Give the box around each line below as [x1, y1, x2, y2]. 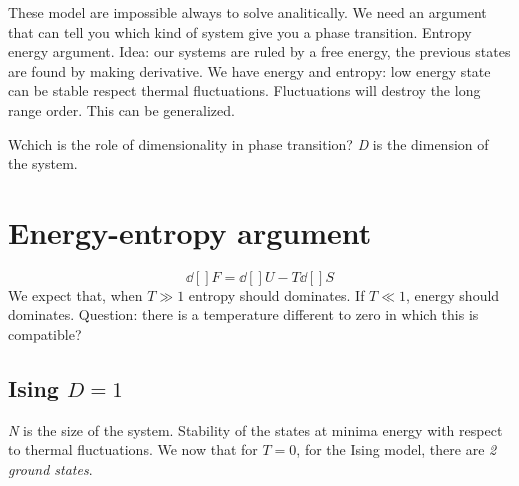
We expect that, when [8, 284, 143, 305]
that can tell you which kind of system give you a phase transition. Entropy [8, 21, 472, 42]
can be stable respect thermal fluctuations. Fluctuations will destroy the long [8, 80, 481, 101]
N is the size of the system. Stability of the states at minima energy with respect [8, 419, 503, 440]
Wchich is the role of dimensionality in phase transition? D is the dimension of [8, 133, 489, 154]
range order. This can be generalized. [8, 99, 235, 120]
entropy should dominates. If [188, 284, 365, 305]
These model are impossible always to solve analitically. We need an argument [8, 2, 487, 22]
